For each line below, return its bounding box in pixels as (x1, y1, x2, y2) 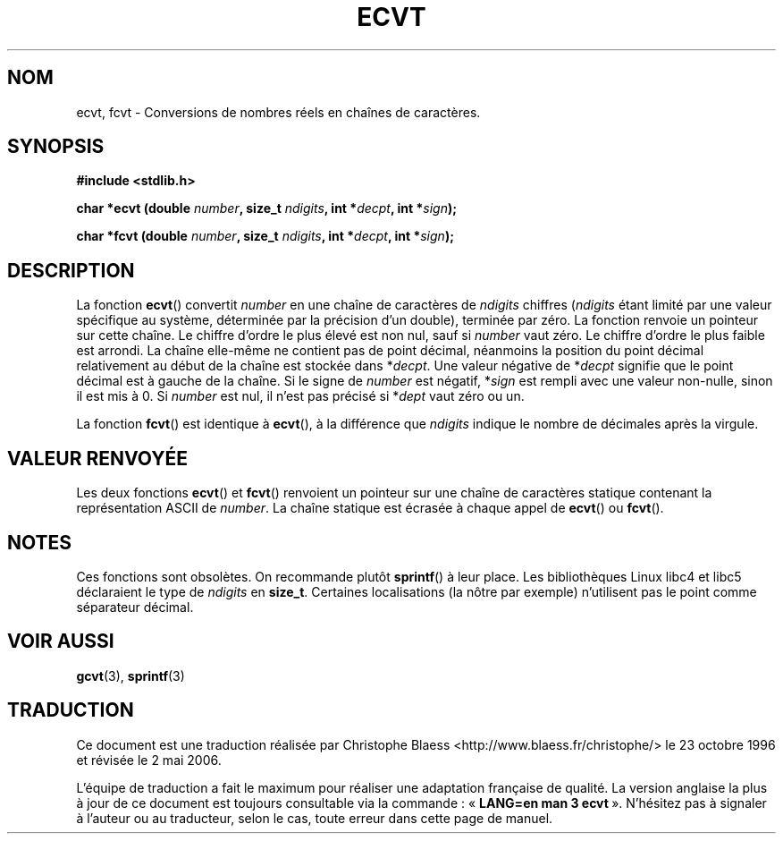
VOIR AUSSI (7, 630, 114, 653)
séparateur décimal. (76, 599, 194, 615)
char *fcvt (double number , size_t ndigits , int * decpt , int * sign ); (76, 228, 454, 244)
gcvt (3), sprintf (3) (76, 667, 185, 684)
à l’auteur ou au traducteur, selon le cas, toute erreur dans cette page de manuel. (76, 810, 553, 826)
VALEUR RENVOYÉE (7, 446, 188, 470)
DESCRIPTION (7, 259, 135, 282)
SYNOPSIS (7, 135, 105, 158)
